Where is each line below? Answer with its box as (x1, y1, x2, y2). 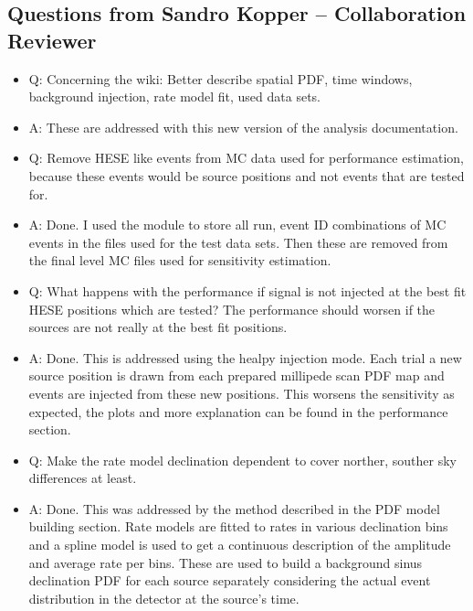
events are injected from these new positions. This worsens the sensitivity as (28, 383, 455, 402)
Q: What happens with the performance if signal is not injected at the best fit (28, 281, 467, 300)
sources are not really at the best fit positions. (28, 317, 288, 337)
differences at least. (28, 468, 137, 488)
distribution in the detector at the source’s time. (28, 588, 300, 607)
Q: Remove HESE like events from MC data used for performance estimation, (28, 148, 464, 167)
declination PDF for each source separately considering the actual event (28, 571, 431, 590)
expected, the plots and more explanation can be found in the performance (28, 402, 448, 421)
